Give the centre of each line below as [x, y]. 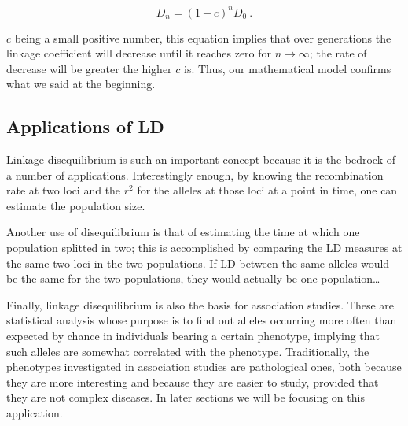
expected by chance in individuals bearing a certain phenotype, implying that [193, 336]
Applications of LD [85, 126]
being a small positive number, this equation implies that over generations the [203, 37]
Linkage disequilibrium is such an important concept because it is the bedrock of [201, 159]
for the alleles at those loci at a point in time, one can [267, 190]
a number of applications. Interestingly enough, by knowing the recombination [195, 174]
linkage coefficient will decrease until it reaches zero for [139, 53]
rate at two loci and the [64, 190]
